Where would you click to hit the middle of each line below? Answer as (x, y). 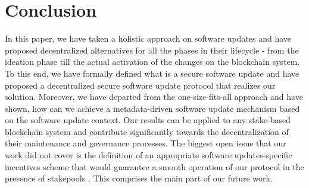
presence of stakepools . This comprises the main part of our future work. (139, 178)
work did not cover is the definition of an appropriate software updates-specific (149, 155)
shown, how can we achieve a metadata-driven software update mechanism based (152, 108)
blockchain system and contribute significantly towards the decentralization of (147, 131)
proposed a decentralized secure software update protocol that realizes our (140, 85)
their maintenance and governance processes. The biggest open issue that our (146, 143)
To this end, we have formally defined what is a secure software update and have (152, 73)
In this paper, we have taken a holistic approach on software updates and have (148, 38)
